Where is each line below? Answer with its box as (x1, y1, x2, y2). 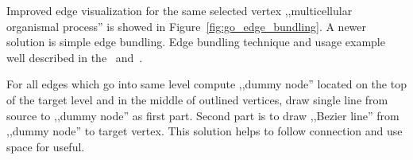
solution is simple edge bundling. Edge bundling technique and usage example (6, 33, 385, 50)
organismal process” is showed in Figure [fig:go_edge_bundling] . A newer (6, 18, 367, 34)
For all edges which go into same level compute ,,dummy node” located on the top (6, 76, 407, 92)
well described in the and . (6, 49, 143, 65)
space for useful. (6, 138, 85, 154)
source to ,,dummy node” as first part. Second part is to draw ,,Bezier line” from (6, 107, 399, 123)
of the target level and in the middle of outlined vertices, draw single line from (6, 91, 388, 107)
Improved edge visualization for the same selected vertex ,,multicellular (6, 2, 353, 18)
